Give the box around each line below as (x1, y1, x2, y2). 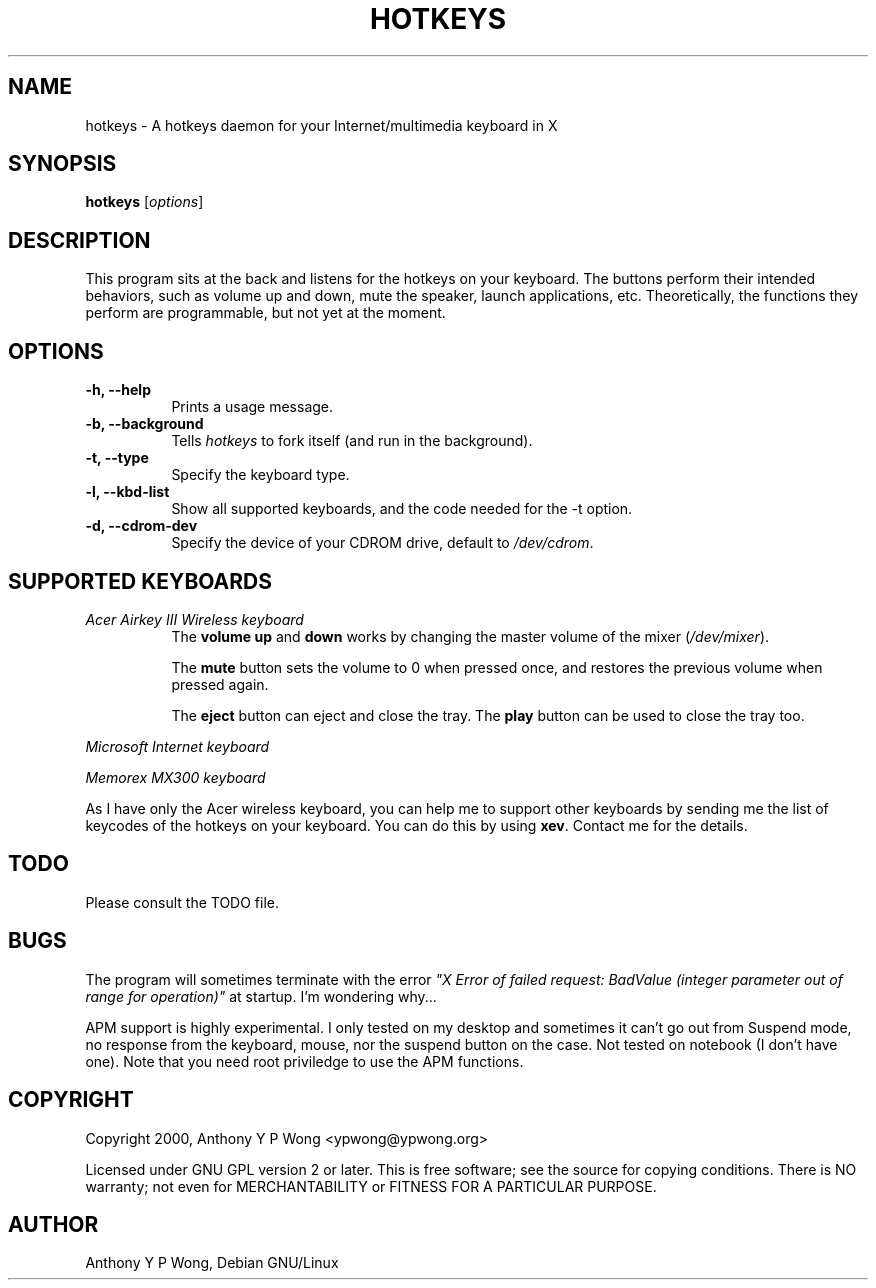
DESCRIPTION (8, 227, 151, 253)
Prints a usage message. (171, 398, 334, 416)
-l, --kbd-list (85, 483, 170, 501)
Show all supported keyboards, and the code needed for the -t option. (171, 500, 633, 518)
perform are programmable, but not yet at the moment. (85, 304, 446, 322)
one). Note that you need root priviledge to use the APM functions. (85, 1052, 524, 1070)
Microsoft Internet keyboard (85, 737, 270, 755)
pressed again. (171, 675, 269, 693)
